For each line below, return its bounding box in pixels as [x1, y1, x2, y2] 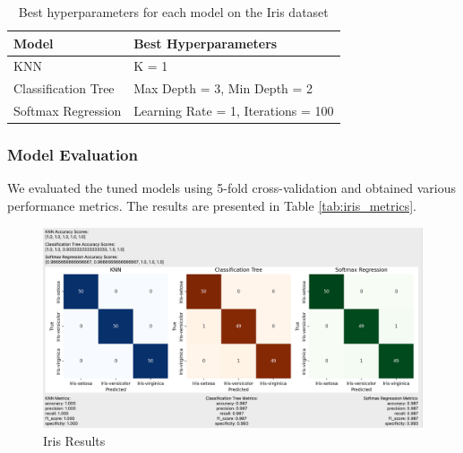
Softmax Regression [13, 101, 122, 120]
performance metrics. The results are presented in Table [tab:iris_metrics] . [7, 196, 416, 215]
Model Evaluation [7, 144, 138, 166]
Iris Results [43, 431, 106, 449]
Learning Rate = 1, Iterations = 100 [133, 101, 334, 120]
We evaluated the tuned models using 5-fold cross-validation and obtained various [7, 179, 456, 197]
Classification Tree [13, 79, 115, 98]
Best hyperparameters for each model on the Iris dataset [18, 3, 329, 21]
